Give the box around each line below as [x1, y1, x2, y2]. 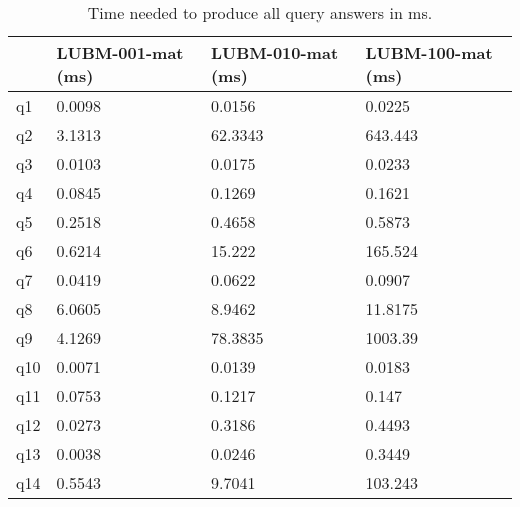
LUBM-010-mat [210, 41, 339, 64]
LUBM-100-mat [365, 41, 493, 64]
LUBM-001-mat [56, 41, 184, 64]
